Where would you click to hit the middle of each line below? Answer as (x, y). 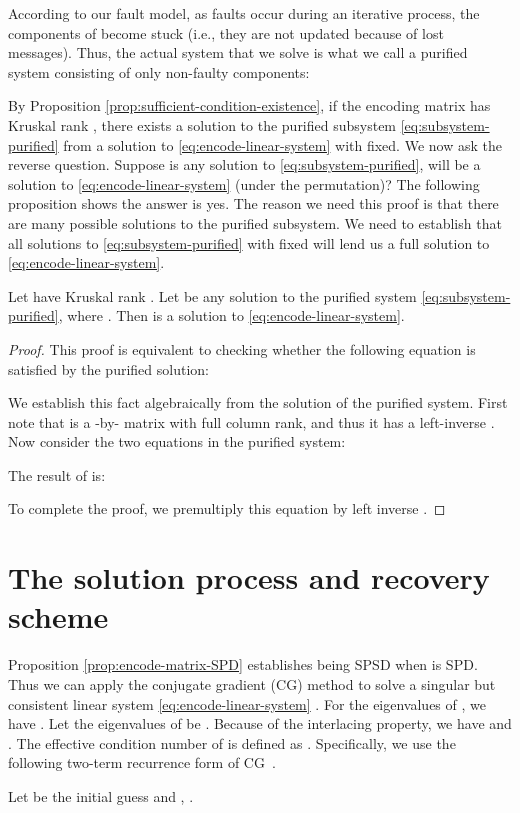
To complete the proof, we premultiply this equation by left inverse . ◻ (227, 508)
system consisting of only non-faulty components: (159, 71)
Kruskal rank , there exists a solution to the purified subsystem (202, 124)
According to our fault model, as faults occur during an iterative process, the (244, 13)
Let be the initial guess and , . (101, 795)
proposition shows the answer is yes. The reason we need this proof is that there (253, 203)
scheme (58, 616)
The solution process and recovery (249, 577)
